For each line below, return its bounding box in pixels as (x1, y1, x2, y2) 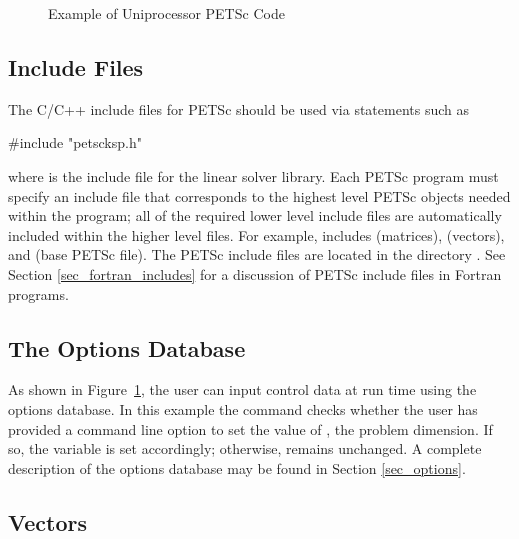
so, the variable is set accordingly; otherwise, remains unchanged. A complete (8, 438, 482, 459)
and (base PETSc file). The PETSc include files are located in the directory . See (8, 244, 506, 265)
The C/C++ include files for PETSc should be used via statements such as (8, 98, 469, 119)
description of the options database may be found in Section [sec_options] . (8, 457, 466, 478)
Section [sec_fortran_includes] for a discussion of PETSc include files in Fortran (8, 263, 502, 284)
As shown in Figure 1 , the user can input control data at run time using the (8, 379, 477, 400)
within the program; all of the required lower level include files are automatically (8, 205, 502, 226)
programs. (8, 283, 69, 304)
